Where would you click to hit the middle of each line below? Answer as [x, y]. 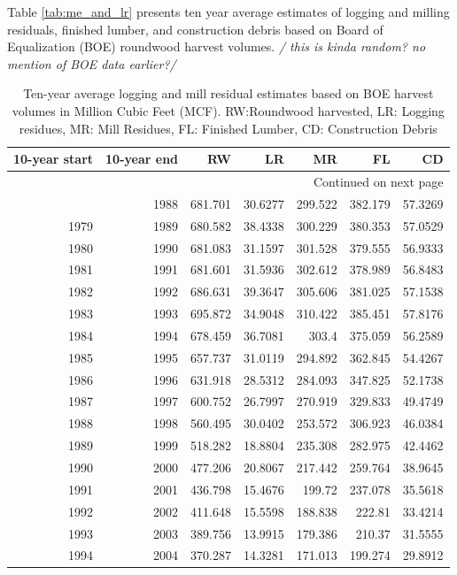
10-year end [142, 159]
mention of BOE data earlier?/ [92, 63]
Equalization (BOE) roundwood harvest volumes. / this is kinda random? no [217, 46]
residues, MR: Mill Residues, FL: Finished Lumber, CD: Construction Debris [228, 128]
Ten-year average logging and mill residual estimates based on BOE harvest [228, 93]
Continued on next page [378, 181]
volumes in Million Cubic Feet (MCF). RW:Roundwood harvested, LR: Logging [228, 110]
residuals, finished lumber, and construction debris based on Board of [195, 29]
